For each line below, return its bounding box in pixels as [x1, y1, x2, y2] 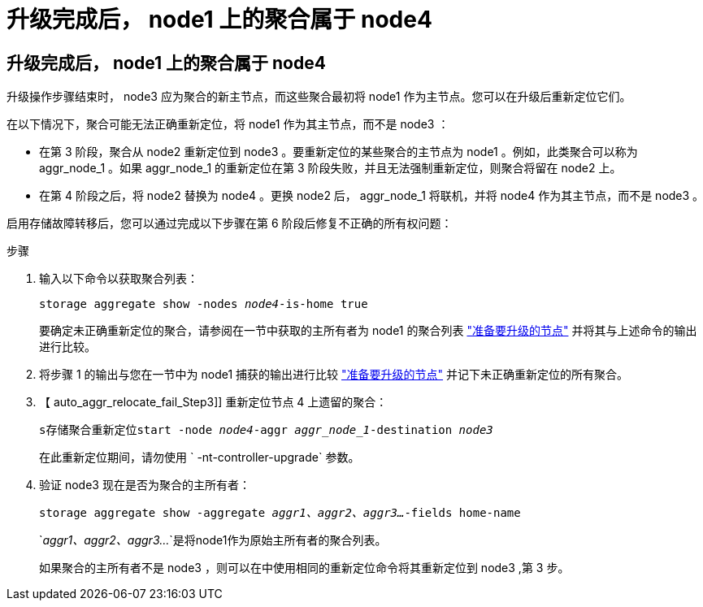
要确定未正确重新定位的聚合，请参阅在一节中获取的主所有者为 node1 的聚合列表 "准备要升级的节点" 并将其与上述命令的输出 [39, 323, 697, 338]
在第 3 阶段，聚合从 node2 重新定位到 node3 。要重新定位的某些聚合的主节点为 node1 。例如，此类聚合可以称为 [39, 145, 638, 159]
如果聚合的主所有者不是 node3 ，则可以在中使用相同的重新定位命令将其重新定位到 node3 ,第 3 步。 [39, 561, 570, 575]
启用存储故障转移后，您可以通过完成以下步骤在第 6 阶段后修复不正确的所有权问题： [7, 216, 453, 231]
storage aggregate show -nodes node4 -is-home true [39, 297, 368, 311]
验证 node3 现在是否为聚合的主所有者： [39, 478, 250, 492]
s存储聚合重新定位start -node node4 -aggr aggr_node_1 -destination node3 [39, 423, 493, 437]
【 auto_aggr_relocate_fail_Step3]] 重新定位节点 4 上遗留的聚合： [39, 395, 388, 410]
